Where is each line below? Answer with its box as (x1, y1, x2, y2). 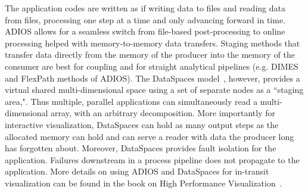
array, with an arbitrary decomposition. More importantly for (51, 107, 275, 119)
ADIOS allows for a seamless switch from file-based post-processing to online (5, 25, 285, 38)
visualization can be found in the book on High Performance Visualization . (5, 176, 282, 189)
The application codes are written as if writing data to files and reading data (5, 2, 285, 14)
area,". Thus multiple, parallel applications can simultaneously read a (5, 95, 258, 107)
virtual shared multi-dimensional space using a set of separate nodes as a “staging (5, 83, 304, 96)
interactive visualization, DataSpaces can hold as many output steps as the (5, 118, 279, 130)
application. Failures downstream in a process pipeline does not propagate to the (5, 153, 300, 166)
